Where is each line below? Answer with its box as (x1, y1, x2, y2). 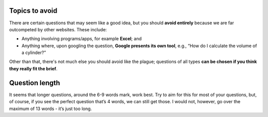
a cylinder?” (21, 50, 46, 56)
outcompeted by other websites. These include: (9, 26, 107, 32)
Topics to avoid (9, 6, 58, 15)
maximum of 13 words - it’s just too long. (9, 106, 92, 112)
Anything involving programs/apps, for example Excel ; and (21, 36, 142, 42)
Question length (9, 78, 61, 87)
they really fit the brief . (9, 65, 58, 71)
